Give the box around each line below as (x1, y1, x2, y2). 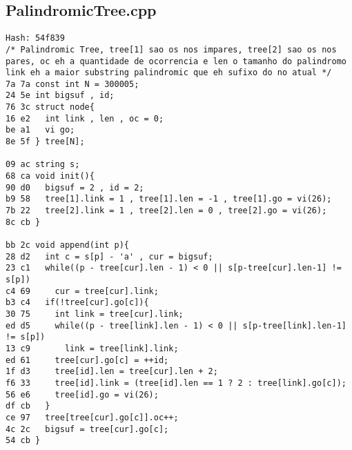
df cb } (6, 401, 50, 411)
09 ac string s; (6, 159, 80, 170)
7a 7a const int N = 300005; (6, 79, 139, 89)
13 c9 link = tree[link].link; (6, 343, 179, 353)
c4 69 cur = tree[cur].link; (6, 286, 159, 296)
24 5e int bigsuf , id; (6, 90, 115, 101)
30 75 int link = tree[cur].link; (6, 309, 184, 319)
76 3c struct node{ (6, 102, 95, 112)
